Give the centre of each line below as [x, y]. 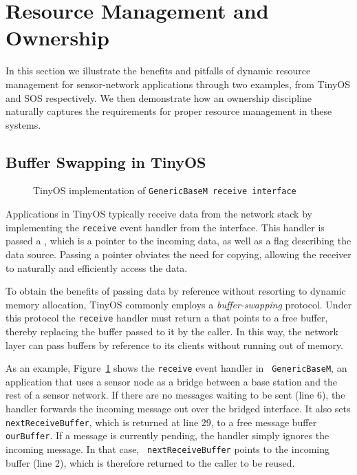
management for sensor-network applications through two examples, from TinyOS [178, 84]
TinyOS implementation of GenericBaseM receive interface [165, 190]
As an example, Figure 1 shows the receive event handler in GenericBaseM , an [176, 368]
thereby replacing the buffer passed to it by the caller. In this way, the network [172, 331]
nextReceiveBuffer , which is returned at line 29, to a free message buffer [161, 422]
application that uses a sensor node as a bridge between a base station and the [172, 381]
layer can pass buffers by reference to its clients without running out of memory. [174, 345]
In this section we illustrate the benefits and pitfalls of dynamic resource [158, 71]
